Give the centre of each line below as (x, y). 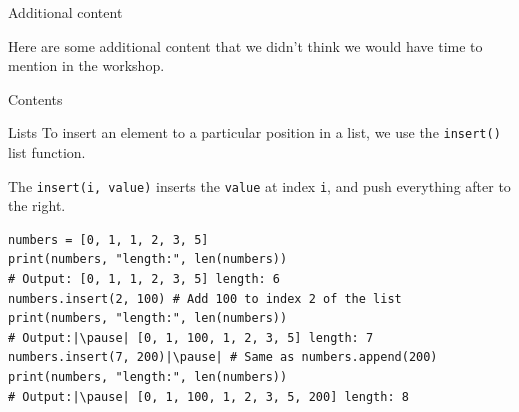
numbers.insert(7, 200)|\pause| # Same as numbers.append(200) (223, 357)
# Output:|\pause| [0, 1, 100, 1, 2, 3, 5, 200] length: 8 (208, 396)
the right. (37, 205)
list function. (47, 152)
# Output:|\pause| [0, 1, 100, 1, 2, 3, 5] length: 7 (191, 337)
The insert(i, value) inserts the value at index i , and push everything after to (259, 185)
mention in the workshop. (86, 65)
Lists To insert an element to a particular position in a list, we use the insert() (254, 132)
